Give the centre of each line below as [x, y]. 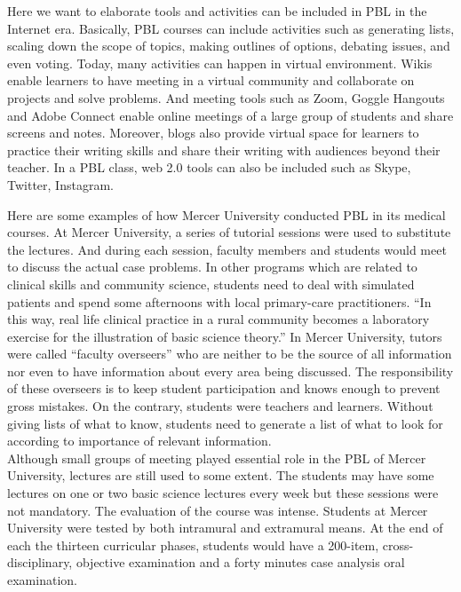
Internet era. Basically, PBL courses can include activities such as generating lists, [231, 28]
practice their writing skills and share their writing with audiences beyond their [224, 150]
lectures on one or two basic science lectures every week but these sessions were [223, 493]
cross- [398, 545]
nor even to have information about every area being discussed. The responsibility [230, 371]
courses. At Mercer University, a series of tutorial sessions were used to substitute [229, 232]
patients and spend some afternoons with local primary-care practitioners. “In [219, 301]
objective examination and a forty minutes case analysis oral [240, 562]
